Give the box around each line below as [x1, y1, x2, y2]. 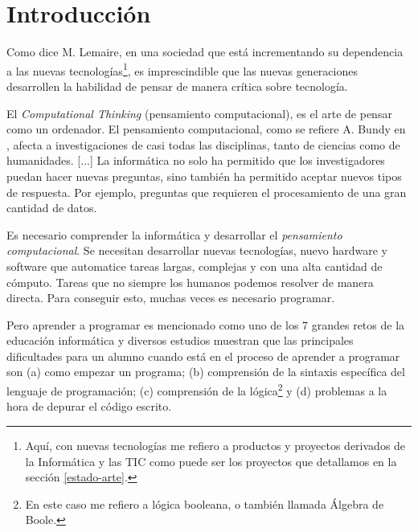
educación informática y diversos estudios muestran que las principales [6, 332, 354, 349]
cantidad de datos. [6, 199, 97, 216]
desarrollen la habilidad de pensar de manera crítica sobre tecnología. [6, 77, 348, 94]
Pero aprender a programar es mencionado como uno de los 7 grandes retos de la [6, 316, 405, 333]
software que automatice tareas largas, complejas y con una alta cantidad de [6, 257, 383, 274]
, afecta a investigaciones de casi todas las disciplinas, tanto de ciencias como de [6, 136, 400, 153]
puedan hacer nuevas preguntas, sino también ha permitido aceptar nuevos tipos [6, 167, 402, 184]
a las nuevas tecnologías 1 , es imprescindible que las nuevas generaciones [6, 59, 358, 79]
